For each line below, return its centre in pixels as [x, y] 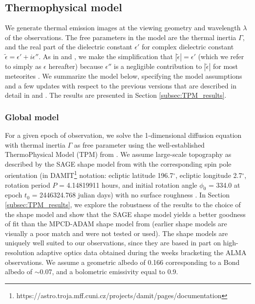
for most [225, 66]
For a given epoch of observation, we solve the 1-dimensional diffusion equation [123, 135]
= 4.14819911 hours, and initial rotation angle [128, 185]
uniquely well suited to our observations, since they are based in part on [113, 243]
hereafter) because [76, 66]
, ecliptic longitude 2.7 [209, 175]
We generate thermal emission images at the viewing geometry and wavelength [123, 28]
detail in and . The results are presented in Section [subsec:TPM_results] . [116, 95]
